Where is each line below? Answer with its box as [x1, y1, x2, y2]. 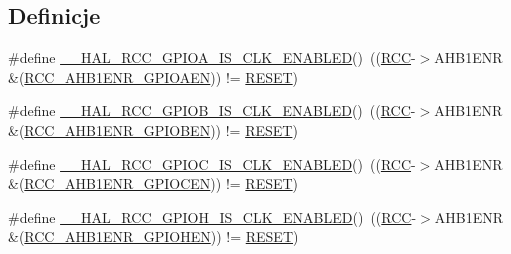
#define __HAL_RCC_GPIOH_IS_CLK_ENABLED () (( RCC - [8, 206, 417, 227]
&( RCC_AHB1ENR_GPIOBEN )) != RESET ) [8, 119, 298, 140]
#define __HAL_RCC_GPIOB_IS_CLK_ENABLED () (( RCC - [8, 100, 416, 121]
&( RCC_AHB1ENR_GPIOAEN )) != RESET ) [8, 66, 299, 87]
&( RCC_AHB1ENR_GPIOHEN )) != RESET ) [8, 226, 299, 247]
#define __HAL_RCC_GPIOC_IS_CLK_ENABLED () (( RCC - [8, 153, 416, 174]
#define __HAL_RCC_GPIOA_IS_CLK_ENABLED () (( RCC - [8, 47, 416, 68]
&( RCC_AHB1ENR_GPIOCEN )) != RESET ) [8, 173, 299, 194]
